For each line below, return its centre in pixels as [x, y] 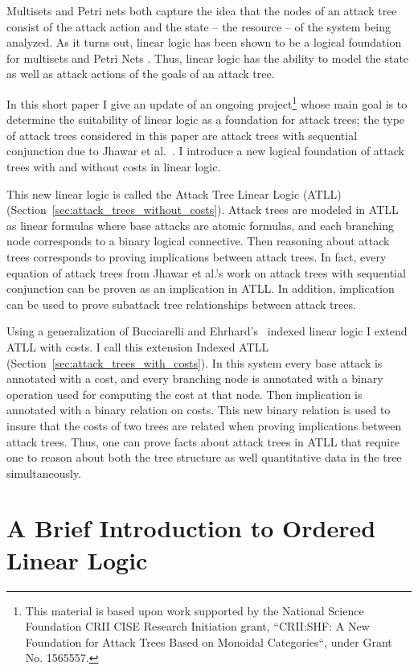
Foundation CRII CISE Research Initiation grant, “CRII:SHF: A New [197, 626]
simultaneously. [44, 473]
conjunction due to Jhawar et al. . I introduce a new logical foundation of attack [205, 151]
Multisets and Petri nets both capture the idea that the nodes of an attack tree [202, 10]
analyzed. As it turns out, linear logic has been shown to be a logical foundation [204, 42]
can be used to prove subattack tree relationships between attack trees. [181, 304]
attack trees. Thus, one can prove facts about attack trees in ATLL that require [203, 441]
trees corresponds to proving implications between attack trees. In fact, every [197, 256]
